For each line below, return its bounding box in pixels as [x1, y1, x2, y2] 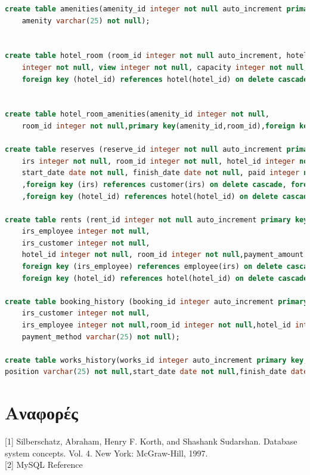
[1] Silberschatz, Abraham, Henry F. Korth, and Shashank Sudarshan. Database [5, 435, 297, 448]
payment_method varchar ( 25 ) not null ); [21, 332, 180, 341]
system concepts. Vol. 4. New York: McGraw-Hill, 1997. [5, 446, 208, 459]
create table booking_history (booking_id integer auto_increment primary [5, 297, 308, 306]
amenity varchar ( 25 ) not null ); [21, 16, 150, 25]
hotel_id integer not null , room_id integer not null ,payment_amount [21, 250, 304, 259]
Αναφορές [5, 400, 78, 425]
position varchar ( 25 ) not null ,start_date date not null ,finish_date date [5, 367, 308, 376]
